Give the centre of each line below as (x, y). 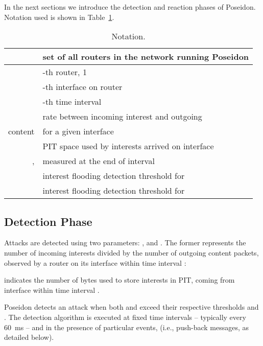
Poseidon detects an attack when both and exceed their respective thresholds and (131, 307)
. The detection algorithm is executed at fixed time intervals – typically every (125, 317)
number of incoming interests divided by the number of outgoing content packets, (131, 252)
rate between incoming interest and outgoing (122, 117)
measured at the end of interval (99, 161)
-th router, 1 (65, 72)
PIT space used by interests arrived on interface (128, 146)
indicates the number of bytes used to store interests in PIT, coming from (119, 280)
